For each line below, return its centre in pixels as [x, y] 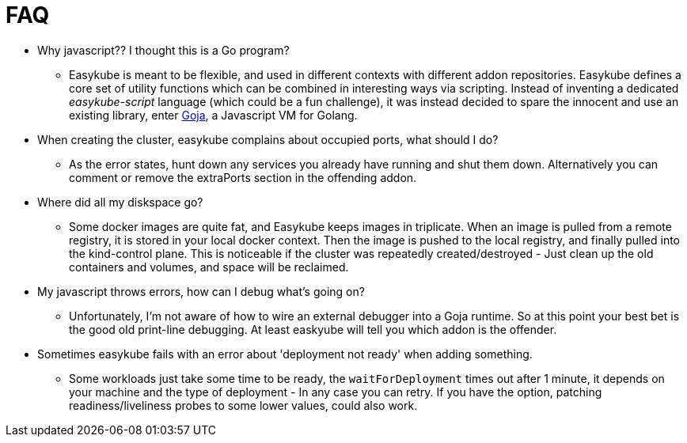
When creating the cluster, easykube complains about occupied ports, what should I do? [268, 139]
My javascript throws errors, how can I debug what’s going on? [201, 291]
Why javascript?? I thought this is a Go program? [163, 50]
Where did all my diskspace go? [120, 202]
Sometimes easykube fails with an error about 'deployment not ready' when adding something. [285, 354]
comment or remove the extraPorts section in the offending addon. [243, 177]
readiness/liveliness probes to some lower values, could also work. [243, 405]
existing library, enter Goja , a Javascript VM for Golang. [213, 115]
